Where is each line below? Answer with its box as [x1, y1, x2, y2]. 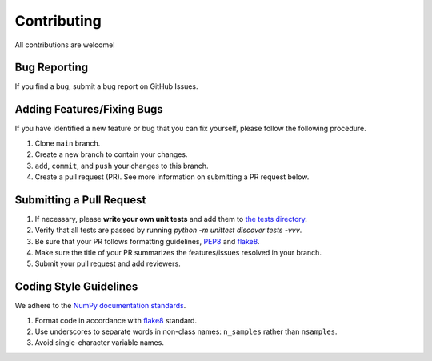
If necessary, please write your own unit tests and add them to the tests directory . [34, 214, 308, 223]
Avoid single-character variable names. [34, 338, 164, 347]
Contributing [14, 12, 102, 30]
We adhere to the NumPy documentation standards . [14, 301, 186, 311]
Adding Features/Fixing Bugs [14, 102, 163, 116]
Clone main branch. [34, 138, 101, 148]
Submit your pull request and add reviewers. [34, 259, 181, 268]
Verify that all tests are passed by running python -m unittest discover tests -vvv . [34, 225, 302, 235]
